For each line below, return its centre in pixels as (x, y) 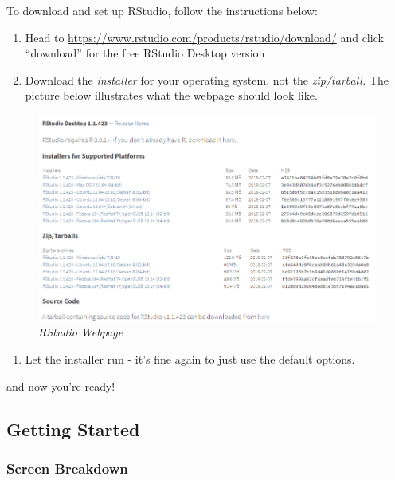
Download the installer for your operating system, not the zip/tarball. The (207, 79)
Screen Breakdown (67, 468)
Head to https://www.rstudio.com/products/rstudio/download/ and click (204, 37)
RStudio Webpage (81, 332)
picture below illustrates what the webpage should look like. (171, 95)
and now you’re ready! (61, 386)
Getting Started (73, 429)
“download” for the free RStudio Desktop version (145, 53)
